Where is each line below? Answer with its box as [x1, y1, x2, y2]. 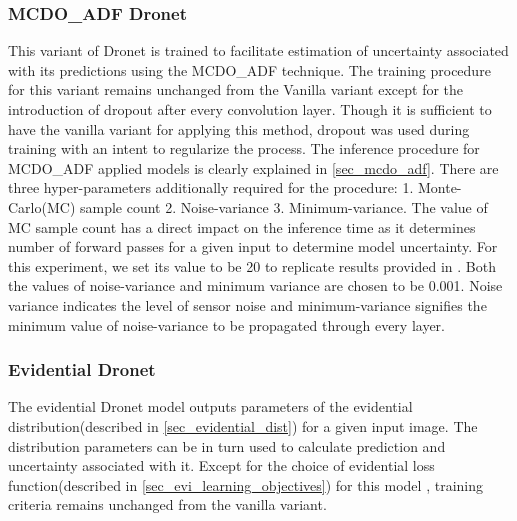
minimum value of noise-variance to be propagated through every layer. [8, 314, 445, 335]
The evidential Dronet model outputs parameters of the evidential [8, 396, 413, 417]
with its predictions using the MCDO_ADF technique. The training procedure [8, 59, 491, 80]
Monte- [417, 177, 462, 198]
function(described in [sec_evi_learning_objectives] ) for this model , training [8, 474, 483, 495]
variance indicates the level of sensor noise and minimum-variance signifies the [8, 294, 487, 315]
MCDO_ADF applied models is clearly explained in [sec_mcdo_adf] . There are [8, 157, 499, 178]
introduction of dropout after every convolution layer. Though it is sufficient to [8, 99, 492, 119]
